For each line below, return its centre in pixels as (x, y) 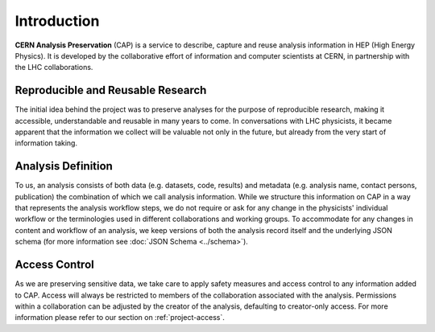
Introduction (57, 21)
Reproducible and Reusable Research (111, 90)
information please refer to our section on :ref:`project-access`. (120, 318)
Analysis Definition (64, 166)
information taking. (46, 143)
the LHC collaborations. (54, 68)
